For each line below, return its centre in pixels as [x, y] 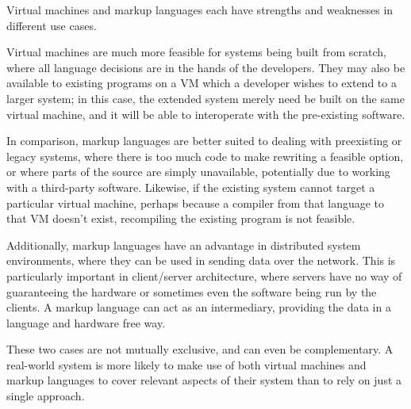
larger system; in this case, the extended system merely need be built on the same [205, 98]
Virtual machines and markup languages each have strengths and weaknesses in [200, 10]
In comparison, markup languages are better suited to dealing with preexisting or [204, 141]
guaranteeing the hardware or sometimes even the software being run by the [192, 291]
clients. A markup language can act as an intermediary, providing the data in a [199, 307]
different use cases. [52, 25]
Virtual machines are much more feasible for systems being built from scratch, [196, 52]
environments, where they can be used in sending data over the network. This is [201, 260]
